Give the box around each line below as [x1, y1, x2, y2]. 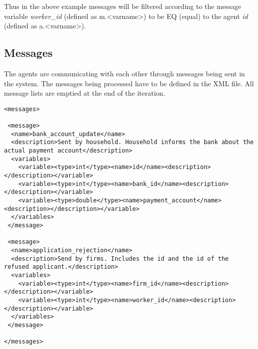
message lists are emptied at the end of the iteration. [4, 88, 165, 98]
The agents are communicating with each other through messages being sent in [4, 68, 245, 78]
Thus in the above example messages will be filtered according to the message [4, 1, 242, 11]
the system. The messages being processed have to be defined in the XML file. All [4, 78, 254, 88]
